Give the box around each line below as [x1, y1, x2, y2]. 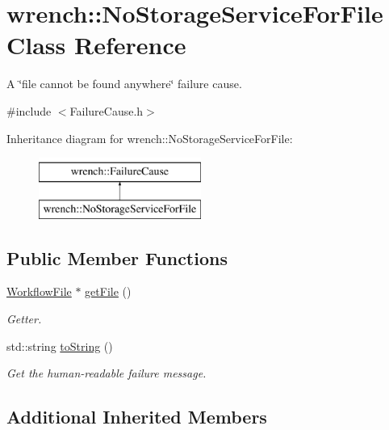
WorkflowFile [6, 283, 72, 300]
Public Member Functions [6, 245, 228, 270]
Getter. [6, 310, 42, 327]
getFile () [85, 283, 132, 300]
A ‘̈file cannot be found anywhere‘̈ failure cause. [6, 75, 242, 92]
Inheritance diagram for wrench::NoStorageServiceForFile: [6, 129, 293, 146]
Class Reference [6, 28, 186, 61]
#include [6, 102, 52, 119]
